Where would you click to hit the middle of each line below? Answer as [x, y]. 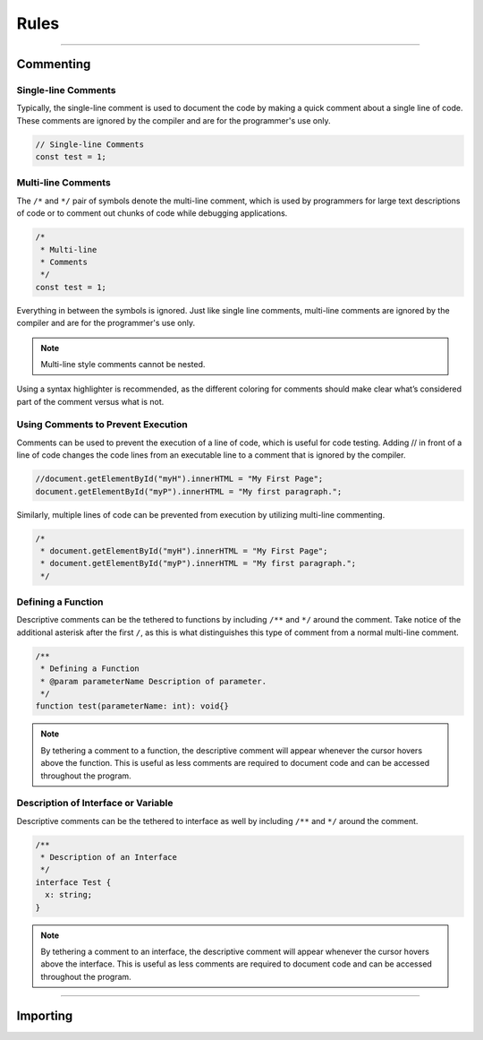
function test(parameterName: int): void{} [132, 706]
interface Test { [73, 882]
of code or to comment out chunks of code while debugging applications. [152, 213]
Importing [45, 1015]
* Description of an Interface [109, 857]
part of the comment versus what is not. [90, 401]
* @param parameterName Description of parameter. [154, 681]
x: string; [69, 895]
